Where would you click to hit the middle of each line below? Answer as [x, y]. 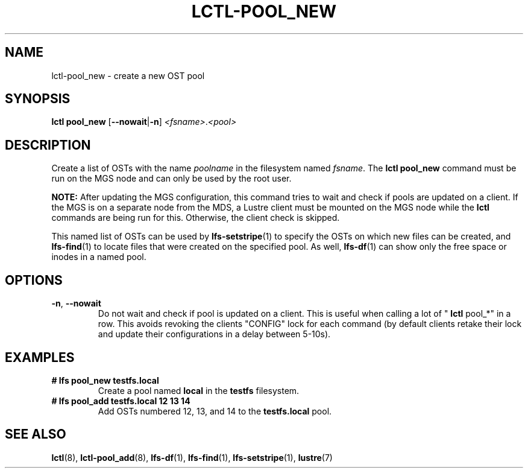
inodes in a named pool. [99, 257]
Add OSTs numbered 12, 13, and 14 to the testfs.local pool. [215, 411]
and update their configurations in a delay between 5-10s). [214, 334]
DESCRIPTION [48, 145]
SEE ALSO [36, 434]
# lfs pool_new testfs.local [105, 380]
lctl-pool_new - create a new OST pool [128, 75]
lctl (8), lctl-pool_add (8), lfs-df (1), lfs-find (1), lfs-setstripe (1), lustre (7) [192, 457]
